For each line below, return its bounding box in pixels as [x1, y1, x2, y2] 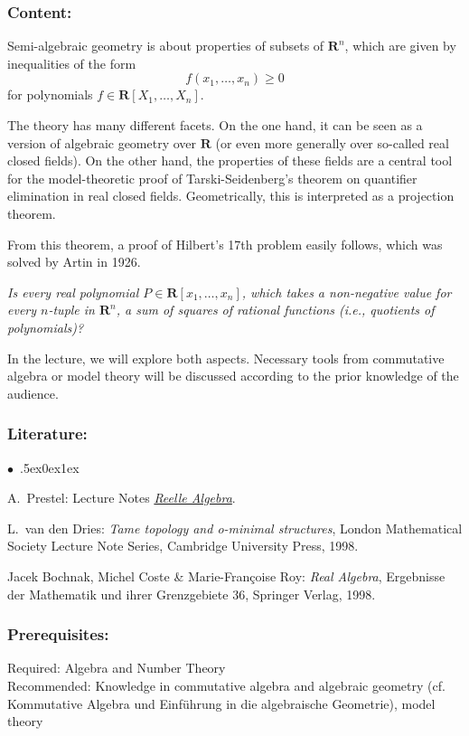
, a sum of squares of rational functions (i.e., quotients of [116, 300, 435, 319]
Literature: [7, 422, 88, 445]
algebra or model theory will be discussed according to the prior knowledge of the [7, 366, 459, 385]
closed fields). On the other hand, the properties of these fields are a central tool [7, 151, 453, 170]
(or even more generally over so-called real [215, 133, 449, 152]
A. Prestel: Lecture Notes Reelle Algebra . [7, 488, 236, 507]
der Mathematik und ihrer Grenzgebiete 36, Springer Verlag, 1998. [7, 584, 376, 603]
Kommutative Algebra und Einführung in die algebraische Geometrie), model [7, 694, 436, 712]
